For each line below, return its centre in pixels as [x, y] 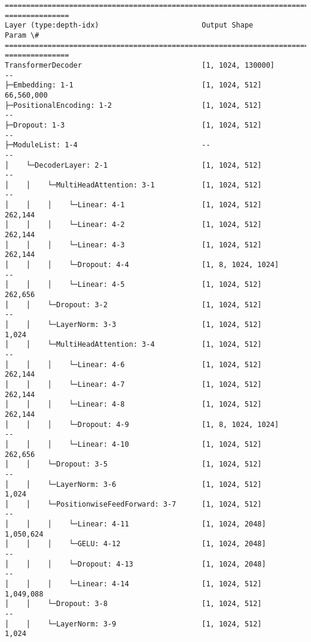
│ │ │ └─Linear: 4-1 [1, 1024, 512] [133, 205]
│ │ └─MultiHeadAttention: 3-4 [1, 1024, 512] [133, 345]
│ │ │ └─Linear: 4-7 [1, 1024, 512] [133, 384]
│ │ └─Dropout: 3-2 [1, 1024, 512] [133, 305]
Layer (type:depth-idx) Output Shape [129, 25]
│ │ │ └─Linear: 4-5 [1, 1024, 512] [133, 285]
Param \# [22, 35]
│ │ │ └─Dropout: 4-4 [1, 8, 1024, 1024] [142, 265]
